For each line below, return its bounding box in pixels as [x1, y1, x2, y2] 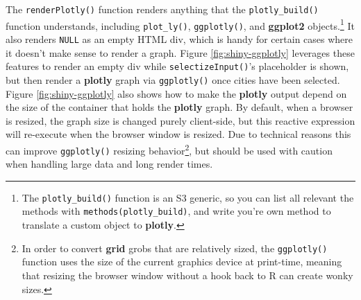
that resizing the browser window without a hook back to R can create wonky [22, 267, 353, 282]
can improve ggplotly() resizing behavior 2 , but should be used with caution [6, 141, 333, 157]
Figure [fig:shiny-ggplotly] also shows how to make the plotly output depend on [6, 86, 347, 100]
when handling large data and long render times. [6, 157, 213, 171]
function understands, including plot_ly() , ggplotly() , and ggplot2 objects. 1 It [6, 16, 355, 33]
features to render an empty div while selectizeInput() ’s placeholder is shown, [6, 59, 349, 73]
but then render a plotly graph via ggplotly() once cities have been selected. [6, 72, 340, 87]
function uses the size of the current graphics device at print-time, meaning [22, 254, 342, 269]
